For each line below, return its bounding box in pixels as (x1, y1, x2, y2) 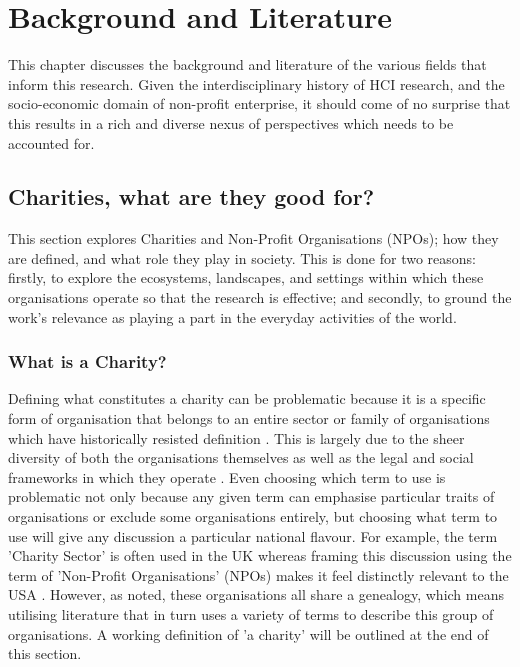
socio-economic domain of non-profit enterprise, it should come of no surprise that (8, 93, 511, 114)
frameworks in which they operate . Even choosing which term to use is (8, 466, 446, 487)
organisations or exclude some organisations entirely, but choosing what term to (8, 506, 498, 527)
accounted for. (8, 132, 95, 153)
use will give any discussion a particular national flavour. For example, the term (8, 525, 498, 546)
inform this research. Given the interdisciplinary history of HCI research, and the (8, 73, 505, 94)
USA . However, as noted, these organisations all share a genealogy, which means (8, 584, 504, 605)
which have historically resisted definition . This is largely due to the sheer (8, 427, 465, 448)
